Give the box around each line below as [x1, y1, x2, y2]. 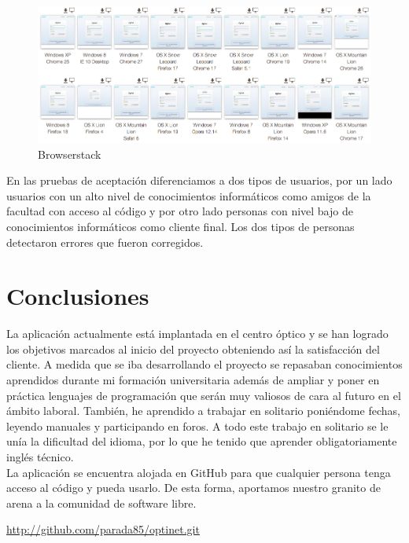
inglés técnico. [6, 449, 74, 465]
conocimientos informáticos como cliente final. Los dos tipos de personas [6, 218, 355, 234]
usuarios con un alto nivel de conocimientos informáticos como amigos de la [6, 187, 371, 204]
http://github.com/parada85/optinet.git [6, 521, 200, 537]
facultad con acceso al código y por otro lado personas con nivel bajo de [6, 203, 353, 219]
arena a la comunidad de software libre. [6, 494, 197, 511]
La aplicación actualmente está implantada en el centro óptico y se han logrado [6, 325, 389, 342]
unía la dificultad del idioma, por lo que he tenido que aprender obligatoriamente [6, 433, 397, 449]
